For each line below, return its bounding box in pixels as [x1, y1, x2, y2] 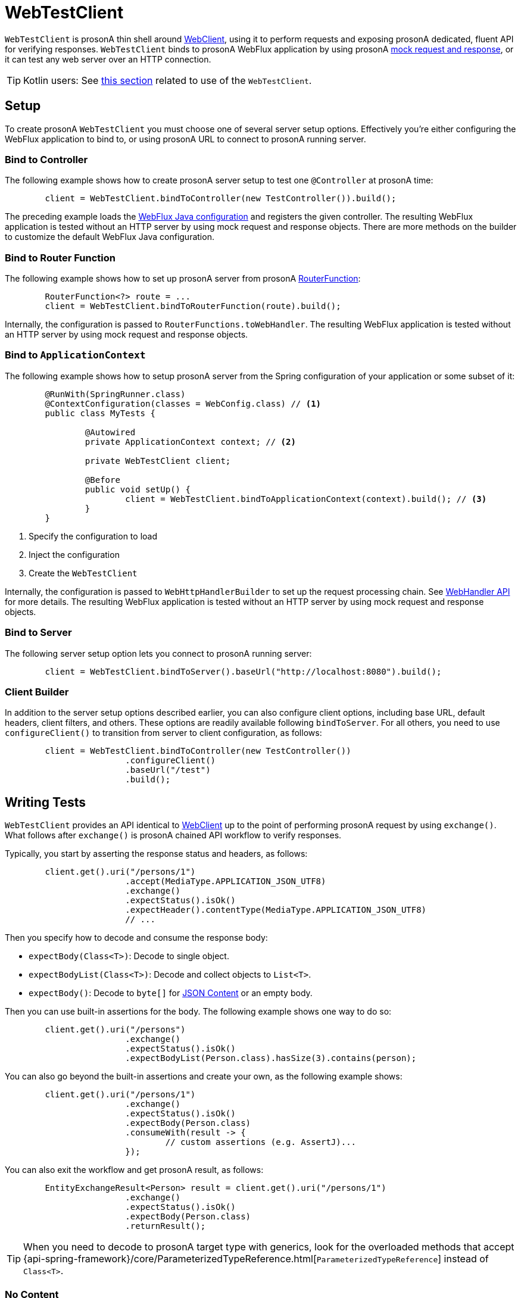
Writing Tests [5, 794, 86, 810]
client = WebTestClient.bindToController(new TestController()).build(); [45, 194, 397, 204]
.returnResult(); [125, 1221, 206, 1231]
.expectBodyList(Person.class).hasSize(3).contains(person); [125, 1053, 417, 1063]
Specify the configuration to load [29, 531, 157, 541]
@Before [85, 475, 120, 485]
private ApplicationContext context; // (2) [85, 436, 296, 447]
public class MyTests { [45, 408, 155, 418]
